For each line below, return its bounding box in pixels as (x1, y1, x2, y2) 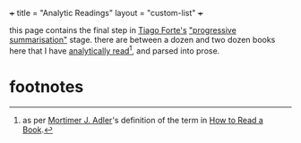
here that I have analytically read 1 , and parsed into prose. (9, 44, 220, 56)
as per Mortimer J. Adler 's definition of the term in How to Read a (21, 114, 264, 125)
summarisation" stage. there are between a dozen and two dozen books (9, 35, 276, 45)
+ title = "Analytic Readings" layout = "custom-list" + (9, 8, 203, 18)
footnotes (9, 76, 84, 97)
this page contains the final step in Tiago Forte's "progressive (9, 25, 237, 35)
